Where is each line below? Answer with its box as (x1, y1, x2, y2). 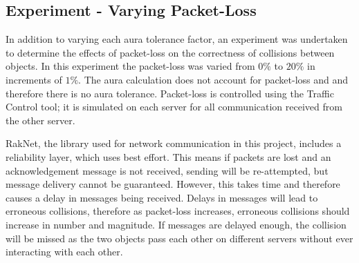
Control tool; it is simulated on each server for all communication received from (6, 99, 342, 114)
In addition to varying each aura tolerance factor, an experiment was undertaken (6, 32, 348, 46)
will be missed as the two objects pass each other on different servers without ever (6, 231, 353, 245)
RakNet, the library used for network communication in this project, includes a (6, 136, 342, 150)
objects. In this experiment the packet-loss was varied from (6, 59, 255, 73)
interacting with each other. (6, 244, 123, 259)
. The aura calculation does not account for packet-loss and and (78, 72, 349, 86)
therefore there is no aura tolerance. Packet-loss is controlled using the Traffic (6, 86, 334, 100)
